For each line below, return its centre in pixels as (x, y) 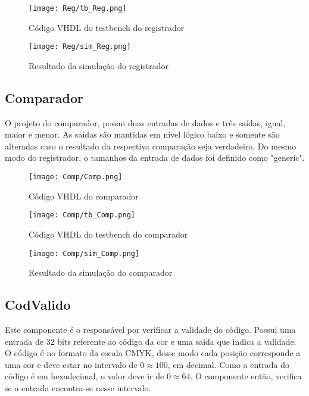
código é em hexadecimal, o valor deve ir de (85, 376)
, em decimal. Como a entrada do (229, 364)
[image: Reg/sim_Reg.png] (80, 47)
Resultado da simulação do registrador (99, 65)
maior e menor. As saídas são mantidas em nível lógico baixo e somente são (142, 134)
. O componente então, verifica (246, 376)
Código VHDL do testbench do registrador (107, 27)
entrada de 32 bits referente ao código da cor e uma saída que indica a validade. (151, 341)
